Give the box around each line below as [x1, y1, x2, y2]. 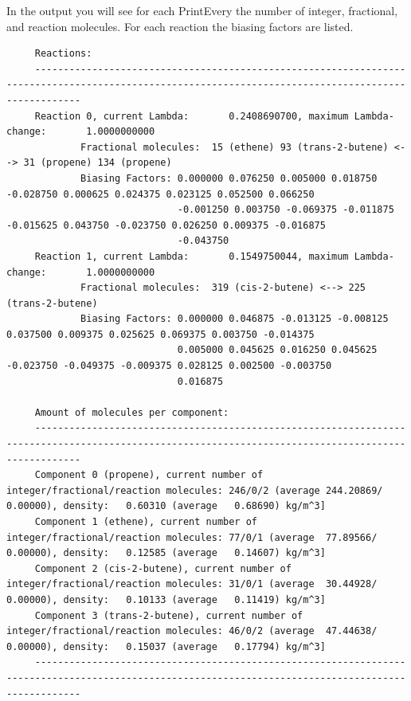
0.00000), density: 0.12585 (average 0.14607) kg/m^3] [6, 547, 326, 559]
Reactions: [34, 48, 92, 60]
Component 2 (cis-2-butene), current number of [34, 562, 292, 574]
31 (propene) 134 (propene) [23, 157, 172, 169]
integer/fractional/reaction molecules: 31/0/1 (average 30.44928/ [6, 578, 378, 590]
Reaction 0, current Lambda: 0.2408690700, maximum [34, 110, 349, 122]
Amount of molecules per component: [34, 406, 229, 418]
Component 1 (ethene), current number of [34, 516, 257, 527]
